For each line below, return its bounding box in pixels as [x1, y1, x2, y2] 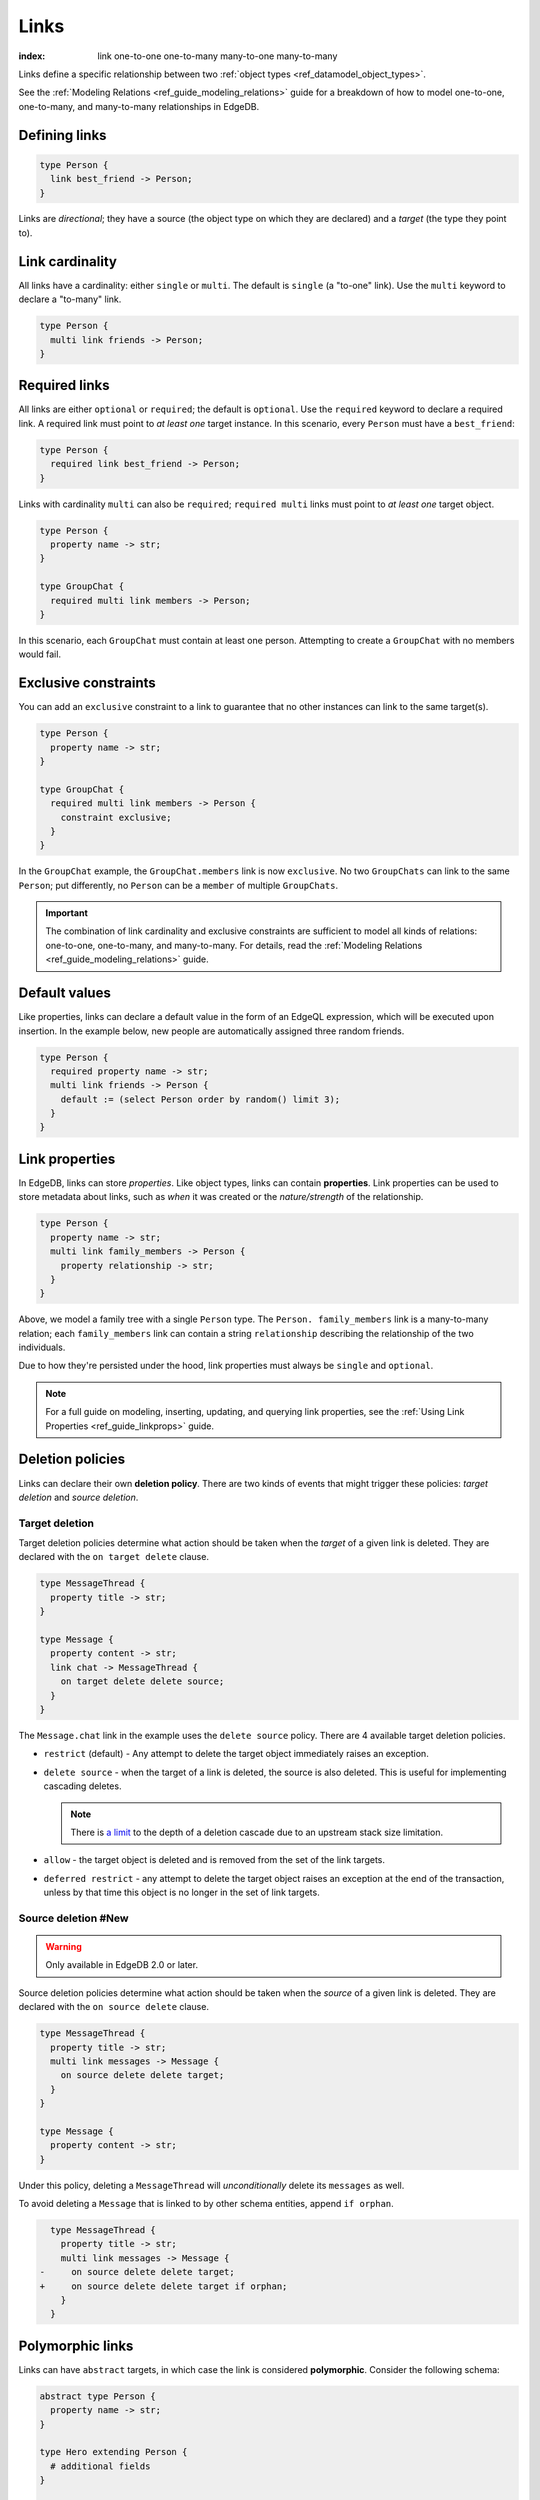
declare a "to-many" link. [18, 293, 122, 305]
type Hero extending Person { [39, 2446, 188, 2458]
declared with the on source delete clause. [18, 2001, 210, 2013]
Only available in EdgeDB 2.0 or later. [45, 1959, 199, 1971]
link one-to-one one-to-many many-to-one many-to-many [97, 50, 338, 62]
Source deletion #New [18, 1911, 129, 1925]
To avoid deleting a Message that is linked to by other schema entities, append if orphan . [18, 2198, 394, 2210]
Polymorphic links [18, 2337, 134, 2354]
